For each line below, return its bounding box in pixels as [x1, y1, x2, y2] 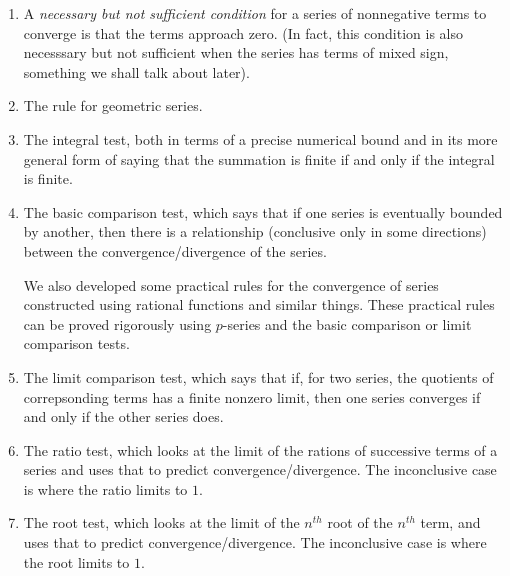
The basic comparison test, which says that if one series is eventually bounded [23, 201, 503, 222]
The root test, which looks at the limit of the [23, 512, 300, 533]
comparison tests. [23, 333, 130, 354]
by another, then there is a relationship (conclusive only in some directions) [23, 221, 487, 242]
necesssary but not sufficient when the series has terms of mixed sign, [23, 42, 449, 63]
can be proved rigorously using [23, 313, 212, 334]
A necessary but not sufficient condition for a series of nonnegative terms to [23, 3, 487, 23]
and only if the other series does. [23, 406, 224, 427]
